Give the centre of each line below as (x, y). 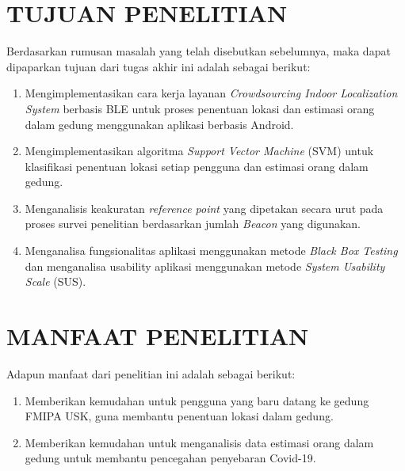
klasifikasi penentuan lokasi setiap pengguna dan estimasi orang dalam (197, 166)
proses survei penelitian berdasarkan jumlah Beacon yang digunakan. (193, 224)
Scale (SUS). (55, 281)
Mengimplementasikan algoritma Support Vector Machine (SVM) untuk (199, 151)
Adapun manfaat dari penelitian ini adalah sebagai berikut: (151, 373)
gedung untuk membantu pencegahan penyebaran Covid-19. (170, 458)
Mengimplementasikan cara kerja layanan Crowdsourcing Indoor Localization (211, 93)
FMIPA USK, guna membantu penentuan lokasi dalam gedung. (179, 416)
